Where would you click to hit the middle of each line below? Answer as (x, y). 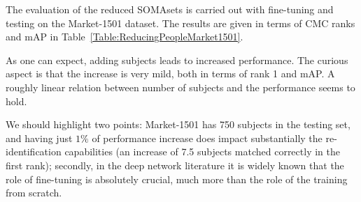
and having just (39, 138)
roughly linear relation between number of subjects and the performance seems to (180, 87)
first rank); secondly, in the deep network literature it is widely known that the (175, 165)
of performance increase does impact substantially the (207, 138)
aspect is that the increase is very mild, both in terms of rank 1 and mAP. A (170, 73)
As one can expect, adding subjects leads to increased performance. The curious (177, 60)
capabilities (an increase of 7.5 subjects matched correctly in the (202, 151)
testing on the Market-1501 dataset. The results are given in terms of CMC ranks (180, 23)
